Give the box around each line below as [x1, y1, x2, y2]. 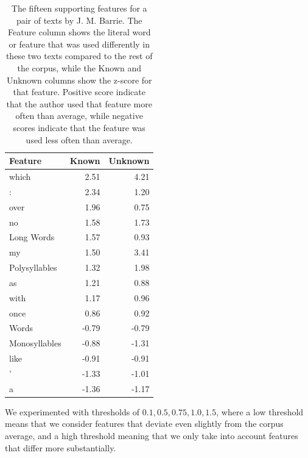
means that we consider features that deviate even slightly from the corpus [5, 417, 284, 430]
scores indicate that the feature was [13, 121, 145, 134]
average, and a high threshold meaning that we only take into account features [5, 429, 298, 442]
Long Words [9, 231, 55, 243]
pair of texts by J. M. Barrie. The [16, 13, 142, 26]
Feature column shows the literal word [7, 26, 151, 38]
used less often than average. [26, 133, 133, 146]
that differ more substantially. [5, 441, 116, 454]
